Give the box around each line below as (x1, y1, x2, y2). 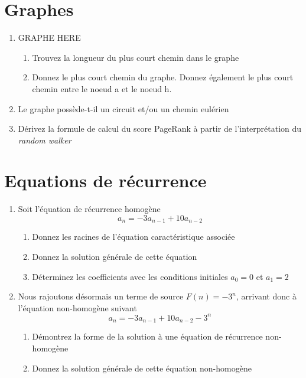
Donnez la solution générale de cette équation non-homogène (32, 361, 252, 374)
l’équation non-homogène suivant (18, 301, 137, 314)
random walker (18, 133, 71, 146)
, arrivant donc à (236, 290, 297, 302)
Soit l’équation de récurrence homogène (18, 203, 161, 215)
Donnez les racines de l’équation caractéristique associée (32, 230, 235, 243)
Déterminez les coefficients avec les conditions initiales (32, 270, 228, 282)
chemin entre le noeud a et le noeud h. (32, 82, 172, 94)
